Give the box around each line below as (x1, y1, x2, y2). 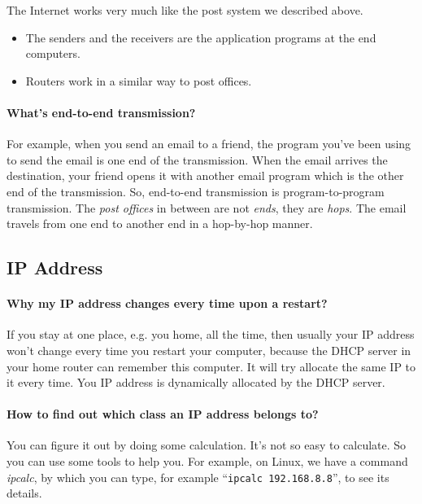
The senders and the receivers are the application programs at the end (25, 28, 376, 46)
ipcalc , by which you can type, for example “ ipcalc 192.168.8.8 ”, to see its (7, 468, 389, 485)
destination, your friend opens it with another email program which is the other (7, 167, 404, 184)
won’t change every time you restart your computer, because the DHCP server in (7, 341, 411, 358)
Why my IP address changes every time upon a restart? (7, 295, 328, 312)
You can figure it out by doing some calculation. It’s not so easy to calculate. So (7, 436, 407, 454)
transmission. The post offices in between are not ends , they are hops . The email (7, 199, 407, 216)
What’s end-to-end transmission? (7, 103, 196, 121)
